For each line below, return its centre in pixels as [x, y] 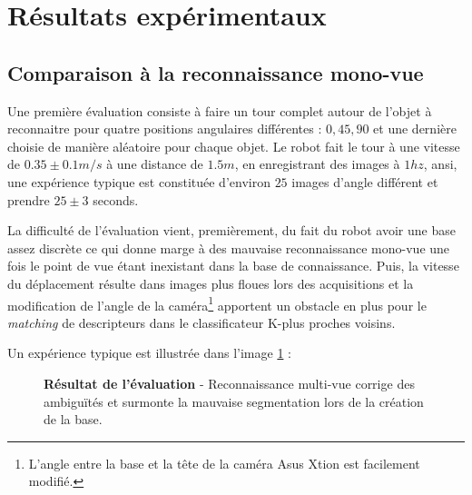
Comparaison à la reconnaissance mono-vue [216, 72]
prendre [29, 199]
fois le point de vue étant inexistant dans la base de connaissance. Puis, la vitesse [233, 266]
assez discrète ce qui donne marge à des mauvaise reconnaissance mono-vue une [229, 247]
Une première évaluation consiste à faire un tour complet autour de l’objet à [220, 110]
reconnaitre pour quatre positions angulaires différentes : [165, 129]
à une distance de [155, 164]
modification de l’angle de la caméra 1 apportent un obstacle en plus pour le [217, 303]
